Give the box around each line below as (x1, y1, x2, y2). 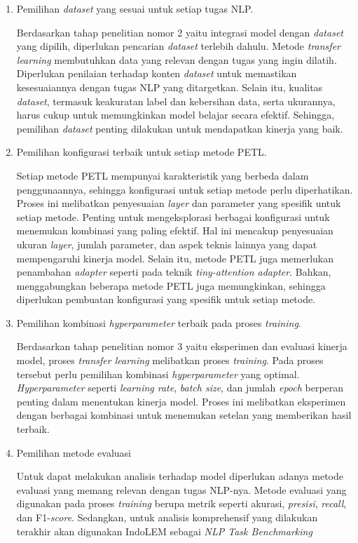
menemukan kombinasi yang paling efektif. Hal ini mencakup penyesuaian (16, 223, 333, 238)
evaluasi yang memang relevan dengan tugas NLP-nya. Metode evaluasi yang (16, 482, 347, 497)
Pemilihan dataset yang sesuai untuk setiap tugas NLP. (16, 1, 254, 15)
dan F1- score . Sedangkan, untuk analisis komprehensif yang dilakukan (16, 510, 318, 524)
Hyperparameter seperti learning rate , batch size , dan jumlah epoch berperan (16, 380, 344, 395)
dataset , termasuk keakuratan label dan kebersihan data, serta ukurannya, (16, 93, 336, 108)
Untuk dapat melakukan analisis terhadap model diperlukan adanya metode (16, 469, 343, 483)
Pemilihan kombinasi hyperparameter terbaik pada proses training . (16, 315, 301, 330)
